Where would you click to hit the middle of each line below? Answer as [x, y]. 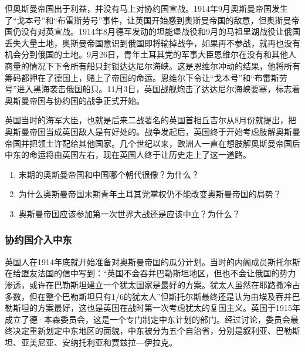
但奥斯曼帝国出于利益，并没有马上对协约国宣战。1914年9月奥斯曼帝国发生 [146, 8]
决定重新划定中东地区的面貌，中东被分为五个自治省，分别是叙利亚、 [144, 331]
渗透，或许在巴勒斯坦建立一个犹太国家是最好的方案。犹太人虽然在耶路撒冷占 [152, 284]
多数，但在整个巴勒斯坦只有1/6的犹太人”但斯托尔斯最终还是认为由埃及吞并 [148, 296]
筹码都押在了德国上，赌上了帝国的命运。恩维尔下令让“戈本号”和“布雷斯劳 [146, 77]
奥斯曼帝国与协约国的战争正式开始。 [74, 100]
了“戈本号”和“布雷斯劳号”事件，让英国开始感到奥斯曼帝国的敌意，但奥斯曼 [148, 20]
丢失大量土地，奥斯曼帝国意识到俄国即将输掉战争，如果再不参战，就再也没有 [152, 43]
